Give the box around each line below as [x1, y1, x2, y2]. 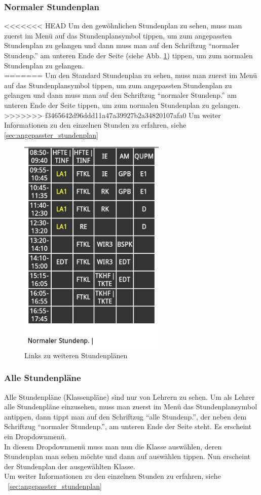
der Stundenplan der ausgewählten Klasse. [4, 461, 135, 471]
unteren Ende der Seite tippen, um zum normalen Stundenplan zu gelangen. [4, 99, 241, 110]
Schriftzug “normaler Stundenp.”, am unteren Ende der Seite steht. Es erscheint [4, 421, 252, 432]
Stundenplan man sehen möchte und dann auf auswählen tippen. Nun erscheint [4, 451, 251, 462]
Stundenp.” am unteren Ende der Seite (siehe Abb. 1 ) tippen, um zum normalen [4, 50, 253, 60]
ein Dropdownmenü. [4, 431, 67, 441]
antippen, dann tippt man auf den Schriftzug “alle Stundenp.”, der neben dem [4, 411, 247, 422]
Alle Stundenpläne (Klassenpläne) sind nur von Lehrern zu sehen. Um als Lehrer [4, 391, 255, 402]
